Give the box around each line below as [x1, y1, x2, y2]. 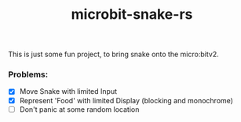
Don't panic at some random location [19, 104, 140, 114]
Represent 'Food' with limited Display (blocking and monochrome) [19, 95, 234, 105]
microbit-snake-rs [71, 5, 193, 23]
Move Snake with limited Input [19, 87, 118, 96]
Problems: [8, 69, 49, 80]
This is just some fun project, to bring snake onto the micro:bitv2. [8, 49, 219, 59]
